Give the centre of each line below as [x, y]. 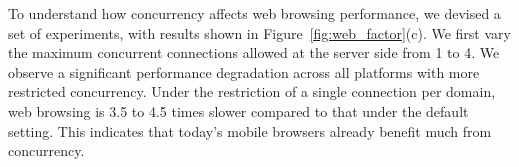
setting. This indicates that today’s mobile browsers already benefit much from [250, 130]
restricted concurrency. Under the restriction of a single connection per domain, [252, 91]
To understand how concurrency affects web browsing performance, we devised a [254, 13]
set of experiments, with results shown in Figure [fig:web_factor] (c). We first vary [259, 32]
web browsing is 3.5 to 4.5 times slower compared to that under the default [238, 110]
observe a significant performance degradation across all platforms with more [244, 71]
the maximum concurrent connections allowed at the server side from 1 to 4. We [254, 52]
